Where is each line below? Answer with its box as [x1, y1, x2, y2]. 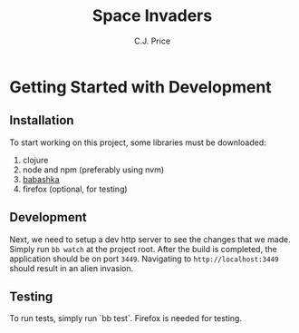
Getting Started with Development [9, 76, 272, 97]
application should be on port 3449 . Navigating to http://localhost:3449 [9, 253, 279, 264]
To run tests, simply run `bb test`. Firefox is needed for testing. [9, 313, 243, 324]
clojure [22, 154, 49, 165]
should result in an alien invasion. [9, 262, 134, 273]
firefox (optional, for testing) [22, 183, 129, 194]
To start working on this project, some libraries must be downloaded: [9, 137, 267, 148]
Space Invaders [92, 5, 213, 26]
